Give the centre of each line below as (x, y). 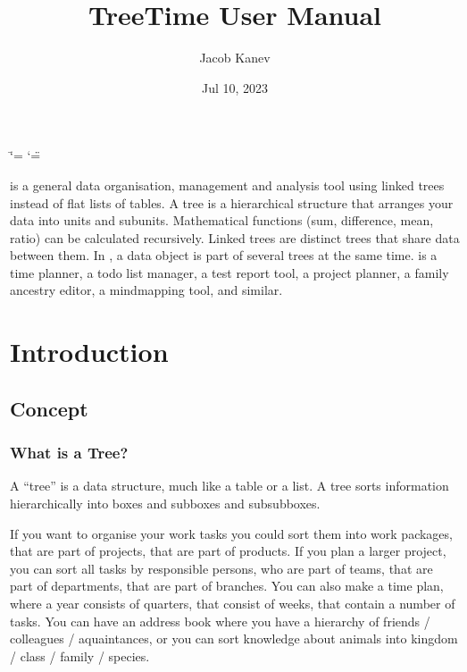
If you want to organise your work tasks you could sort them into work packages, (231, 533)
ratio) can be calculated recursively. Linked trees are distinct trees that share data (235, 237)
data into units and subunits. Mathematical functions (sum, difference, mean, (222, 220)
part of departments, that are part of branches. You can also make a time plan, (227, 586)
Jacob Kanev (235, 58)
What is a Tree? (69, 453)
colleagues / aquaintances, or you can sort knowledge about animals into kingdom (234, 638)
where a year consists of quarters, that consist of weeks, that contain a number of (233, 603)
